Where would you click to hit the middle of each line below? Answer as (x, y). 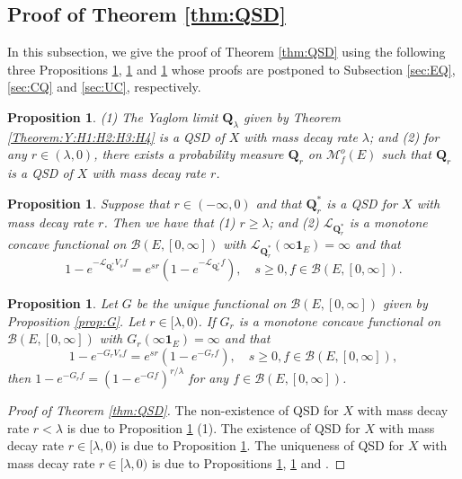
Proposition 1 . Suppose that (89, 203)
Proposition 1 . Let (62, 302)
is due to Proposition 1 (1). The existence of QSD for (213, 427)
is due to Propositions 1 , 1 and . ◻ (249, 463)
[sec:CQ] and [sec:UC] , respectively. (104, 87)
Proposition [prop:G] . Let (76, 320)
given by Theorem (292, 116)
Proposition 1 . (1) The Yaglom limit (113, 116)
